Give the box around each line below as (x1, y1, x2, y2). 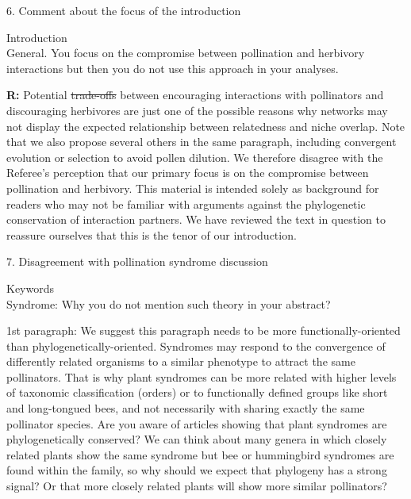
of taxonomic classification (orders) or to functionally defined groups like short (6, 384, 388, 401)
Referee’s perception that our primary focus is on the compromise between (6, 164, 369, 181)
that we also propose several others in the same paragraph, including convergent (6, 133, 397, 150)
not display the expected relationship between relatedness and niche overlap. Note (6, 117, 405, 134)
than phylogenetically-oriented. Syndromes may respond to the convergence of (6, 337, 386, 354)
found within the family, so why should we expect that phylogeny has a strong (6, 462, 387, 478)
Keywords (6, 279, 55, 296)
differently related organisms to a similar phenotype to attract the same (6, 353, 355, 370)
